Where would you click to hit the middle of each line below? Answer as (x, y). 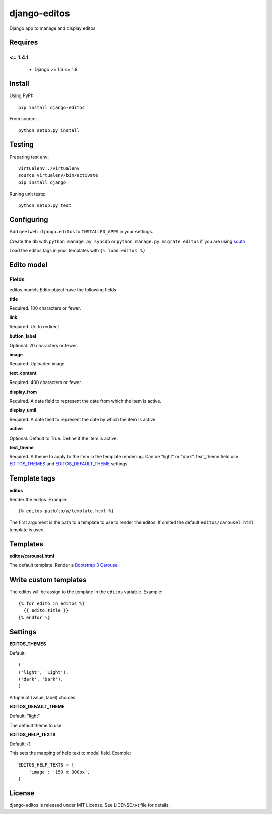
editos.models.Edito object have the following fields (63, 290)
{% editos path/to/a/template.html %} (66, 511)
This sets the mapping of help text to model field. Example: (70, 753)
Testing (21, 145)
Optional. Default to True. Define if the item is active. (64, 438)
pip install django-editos (52, 107)
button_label (23, 336)
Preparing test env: (29, 157)
